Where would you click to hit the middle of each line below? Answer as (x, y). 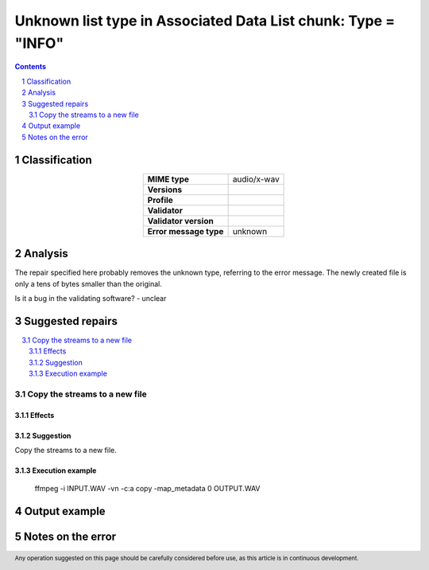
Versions (165, 189)
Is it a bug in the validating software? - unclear (91, 298)
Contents (31, 67)
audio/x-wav (256, 179)
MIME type (168, 179)
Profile (160, 200)
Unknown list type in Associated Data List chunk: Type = (205, 21)
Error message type (186, 231)
